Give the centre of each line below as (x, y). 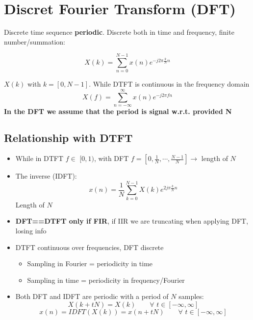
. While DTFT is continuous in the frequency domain (169, 84)
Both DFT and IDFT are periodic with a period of (92, 296)
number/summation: (35, 41)
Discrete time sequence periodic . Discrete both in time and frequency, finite (119, 32)
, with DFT (111, 158)
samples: (191, 296)
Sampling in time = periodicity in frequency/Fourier (106, 280)
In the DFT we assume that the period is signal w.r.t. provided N (118, 111)
